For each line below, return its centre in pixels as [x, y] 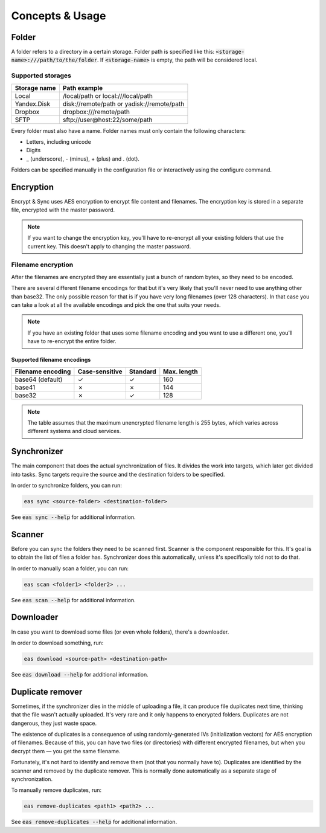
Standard [142, 371]
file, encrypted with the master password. [63, 210]
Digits [34, 150]
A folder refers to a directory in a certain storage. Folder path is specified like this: [113, 52]
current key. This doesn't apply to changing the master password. [109, 246]
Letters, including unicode [59, 141]
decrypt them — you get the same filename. [66, 751]
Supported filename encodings [51, 360]
